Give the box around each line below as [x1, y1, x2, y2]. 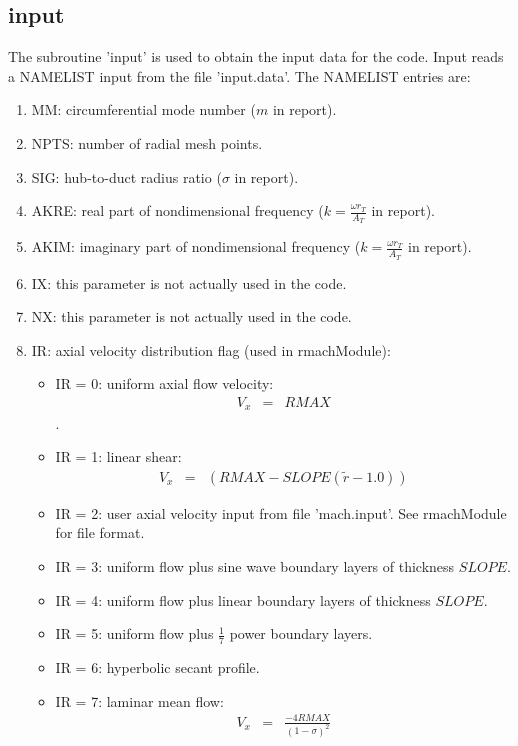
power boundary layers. [229, 623, 373, 644]
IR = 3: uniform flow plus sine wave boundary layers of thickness [55, 555, 455, 576]
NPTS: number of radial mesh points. [31, 132, 263, 153]
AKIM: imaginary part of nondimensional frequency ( [31, 236, 361, 257]
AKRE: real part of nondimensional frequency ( [31, 200, 324, 221]
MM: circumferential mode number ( [31, 99, 256, 120]
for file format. [55, 522, 145, 543]
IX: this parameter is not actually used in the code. [31, 272, 347, 293]
